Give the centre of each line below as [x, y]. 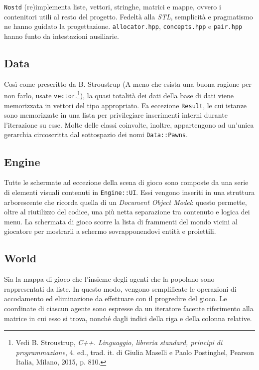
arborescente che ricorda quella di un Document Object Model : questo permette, [126, 202]
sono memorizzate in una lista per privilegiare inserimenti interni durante [116, 115]
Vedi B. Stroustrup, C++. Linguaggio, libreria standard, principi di [119, 342]
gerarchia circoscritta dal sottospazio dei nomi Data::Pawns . [96, 134]
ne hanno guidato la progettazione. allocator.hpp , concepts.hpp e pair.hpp [123, 26]
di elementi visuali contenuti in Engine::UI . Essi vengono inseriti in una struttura [129, 192]
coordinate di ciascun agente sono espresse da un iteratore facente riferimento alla [129, 308]
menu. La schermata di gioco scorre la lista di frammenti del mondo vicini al [121, 221]
